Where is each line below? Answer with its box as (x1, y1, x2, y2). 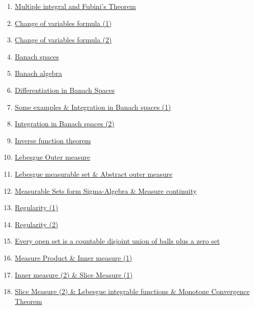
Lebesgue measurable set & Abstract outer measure (14, 168, 173, 179)
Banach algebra (14, 68, 62, 78)
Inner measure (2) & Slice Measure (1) (14, 269, 133, 280)
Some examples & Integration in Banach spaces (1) (14, 101, 171, 112)
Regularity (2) (14, 219, 58, 229)
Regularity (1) (14, 202, 58, 213)
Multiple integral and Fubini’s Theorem (14, 1, 136, 11)
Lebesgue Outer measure (14, 152, 90, 162)
